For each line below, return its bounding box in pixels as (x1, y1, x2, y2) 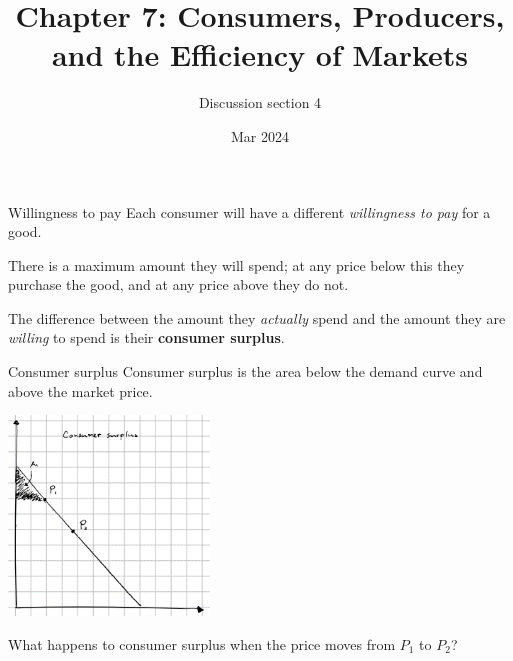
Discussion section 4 (198, 92, 322, 113)
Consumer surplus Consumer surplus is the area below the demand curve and (8, 361, 483, 382)
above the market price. (8, 380, 153, 401)
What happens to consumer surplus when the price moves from (8, 633, 396, 654)
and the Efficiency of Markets (51, 34, 469, 75)
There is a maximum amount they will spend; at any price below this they (8, 254, 465, 275)
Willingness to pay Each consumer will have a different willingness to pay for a (8, 201, 491, 222)
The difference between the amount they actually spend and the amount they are (8, 307, 506, 328)
